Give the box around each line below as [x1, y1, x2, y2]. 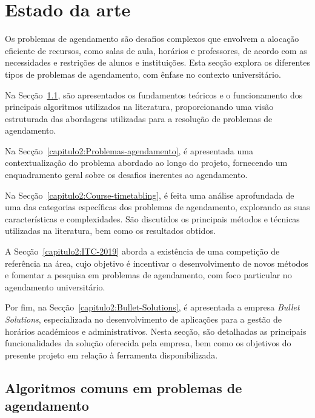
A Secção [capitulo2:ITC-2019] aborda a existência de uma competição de [5, 245, 280, 258]
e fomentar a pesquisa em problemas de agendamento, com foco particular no [5, 269, 292, 281]
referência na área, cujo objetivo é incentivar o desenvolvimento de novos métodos [5, 256, 308, 269]
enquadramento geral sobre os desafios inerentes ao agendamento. [5, 168, 248, 181]
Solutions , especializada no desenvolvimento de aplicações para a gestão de [5, 313, 282, 325]
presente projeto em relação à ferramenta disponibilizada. [5, 348, 218, 361]
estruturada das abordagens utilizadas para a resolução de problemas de [5, 112, 273, 125]
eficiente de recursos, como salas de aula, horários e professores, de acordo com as [5, 44, 307, 57]
